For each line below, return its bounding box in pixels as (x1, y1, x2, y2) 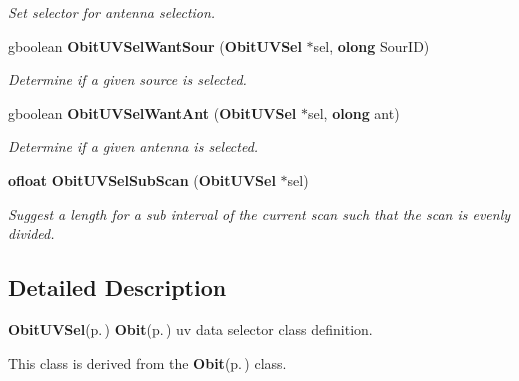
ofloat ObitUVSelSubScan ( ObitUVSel (8, 169, 276, 190)
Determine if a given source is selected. (8, 69, 247, 90)
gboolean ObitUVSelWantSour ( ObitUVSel (8, 35, 302, 56)
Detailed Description (8, 272, 227, 303)
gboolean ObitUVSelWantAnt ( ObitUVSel (8, 102, 297, 123)
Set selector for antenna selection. (8, 2, 216, 22)
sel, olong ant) (307, 102, 400, 123)
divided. (8, 223, 55, 244)
